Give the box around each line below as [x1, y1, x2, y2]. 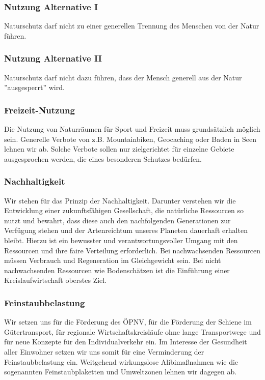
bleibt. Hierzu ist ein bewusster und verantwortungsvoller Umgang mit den [4, 235, 238, 245]
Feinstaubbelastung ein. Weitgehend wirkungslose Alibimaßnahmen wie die [4, 356, 238, 367]
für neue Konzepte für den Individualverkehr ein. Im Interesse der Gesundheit [4, 336, 247, 347]
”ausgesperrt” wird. [4, 82, 65, 93]
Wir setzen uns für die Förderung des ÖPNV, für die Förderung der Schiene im [4, 316, 252, 327]
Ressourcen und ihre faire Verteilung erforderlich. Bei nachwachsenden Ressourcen [4, 245, 260, 255]
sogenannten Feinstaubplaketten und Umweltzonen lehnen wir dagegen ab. [4, 366, 237, 377]
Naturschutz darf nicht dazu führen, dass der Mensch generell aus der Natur [4, 72, 242, 82]
